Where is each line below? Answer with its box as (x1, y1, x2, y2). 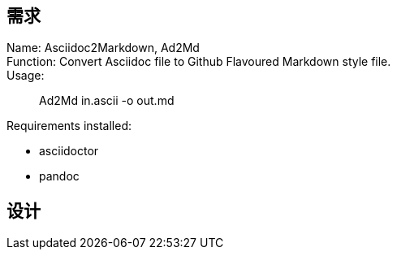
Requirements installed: (6, 119, 132, 133)
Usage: (6, 68, 45, 83)
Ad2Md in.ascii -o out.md (39, 93, 175, 108)
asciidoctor (39, 144, 99, 158)
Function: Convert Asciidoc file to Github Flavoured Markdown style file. (6, 54, 391, 69)
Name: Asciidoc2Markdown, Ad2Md (6, 41, 200, 55)
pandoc (39, 169, 80, 184)
